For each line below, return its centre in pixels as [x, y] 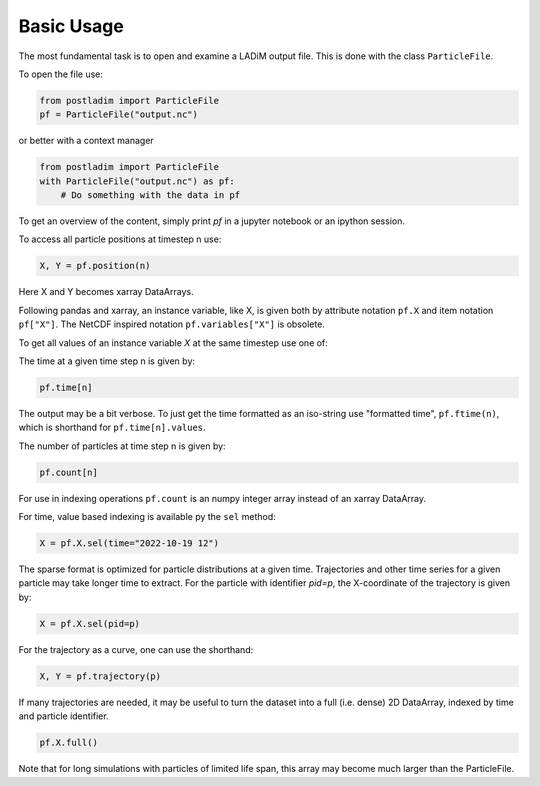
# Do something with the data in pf [150, 195]
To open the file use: [61, 74]
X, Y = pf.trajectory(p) [100, 676]
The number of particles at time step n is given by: [122, 446]
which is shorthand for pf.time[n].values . [112, 427]
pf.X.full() [69, 743]
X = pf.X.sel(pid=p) [89, 623]
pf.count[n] [69, 472]
